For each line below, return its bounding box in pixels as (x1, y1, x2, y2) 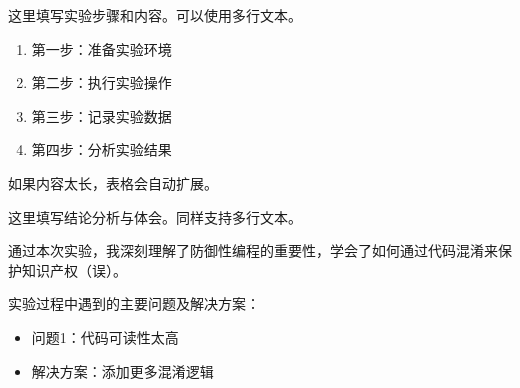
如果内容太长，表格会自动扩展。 (8, 172, 218, 193)
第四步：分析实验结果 (31, 139, 172, 160)
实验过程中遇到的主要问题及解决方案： (8, 293, 260, 314)
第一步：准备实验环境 (31, 38, 172, 59)
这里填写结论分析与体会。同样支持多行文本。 (8, 206, 302, 227)
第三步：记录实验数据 (31, 105, 172, 126)
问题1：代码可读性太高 (31, 326, 179, 347)
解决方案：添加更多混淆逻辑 (31, 360, 214, 381)
